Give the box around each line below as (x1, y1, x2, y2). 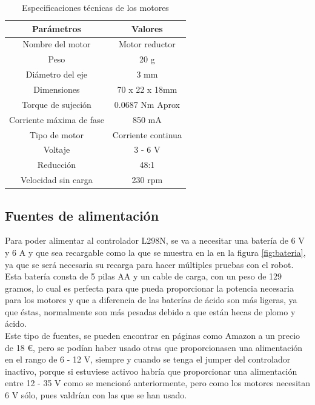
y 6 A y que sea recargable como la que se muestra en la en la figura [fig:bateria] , (5, 246, 306, 258)
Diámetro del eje (25, 68, 88, 81)
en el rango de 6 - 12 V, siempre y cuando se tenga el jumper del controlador (5, 353, 291, 366)
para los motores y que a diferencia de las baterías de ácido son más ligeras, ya (5, 293, 297, 306)
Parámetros (31, 22, 81, 35)
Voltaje (43, 143, 70, 156)
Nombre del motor (22, 38, 91, 50)
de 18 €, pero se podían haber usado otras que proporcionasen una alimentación (5, 341, 303, 353)
